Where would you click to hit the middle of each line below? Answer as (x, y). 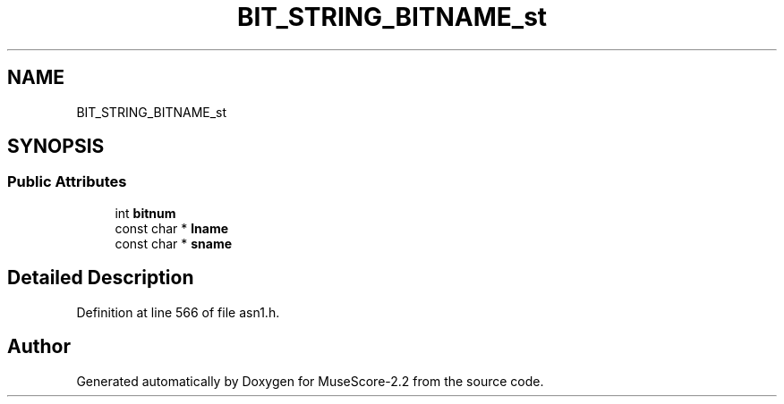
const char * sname (174, 243)
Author (39, 347)
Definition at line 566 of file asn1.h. (178, 312)
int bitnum (145, 213)
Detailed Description (101, 278)
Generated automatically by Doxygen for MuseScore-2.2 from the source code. (310, 381)
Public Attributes (67, 182)
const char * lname (172, 228)
